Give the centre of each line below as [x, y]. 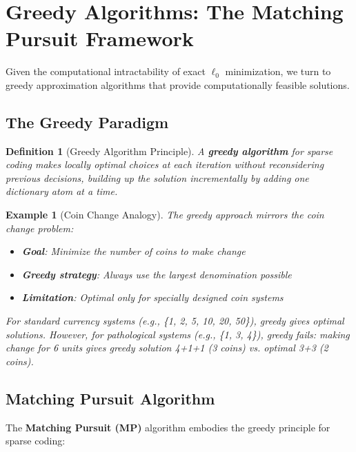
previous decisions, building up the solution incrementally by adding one [157, 177]
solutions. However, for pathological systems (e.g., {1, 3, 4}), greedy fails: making [178, 334]
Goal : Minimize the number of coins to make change [133, 251]
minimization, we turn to [278, 71]
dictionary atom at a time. [62, 191]
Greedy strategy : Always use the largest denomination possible [157, 274]
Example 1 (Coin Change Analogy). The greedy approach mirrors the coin [165, 215]
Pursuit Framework [100, 38]
